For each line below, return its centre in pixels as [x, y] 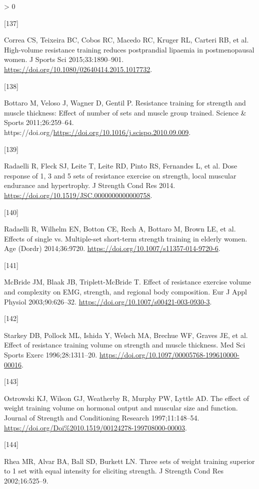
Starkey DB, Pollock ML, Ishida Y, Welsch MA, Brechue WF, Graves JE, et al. [126, 335]
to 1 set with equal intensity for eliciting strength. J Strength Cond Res [114, 471]
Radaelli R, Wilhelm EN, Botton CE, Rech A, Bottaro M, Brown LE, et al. [120, 229]
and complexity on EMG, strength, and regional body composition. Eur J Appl [125, 292]
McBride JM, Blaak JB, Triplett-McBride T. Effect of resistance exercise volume [128, 282]
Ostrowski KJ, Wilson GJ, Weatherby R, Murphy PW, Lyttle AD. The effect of [127, 398]
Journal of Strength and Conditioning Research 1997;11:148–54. [102, 417]
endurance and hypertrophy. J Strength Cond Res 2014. [90, 185]
